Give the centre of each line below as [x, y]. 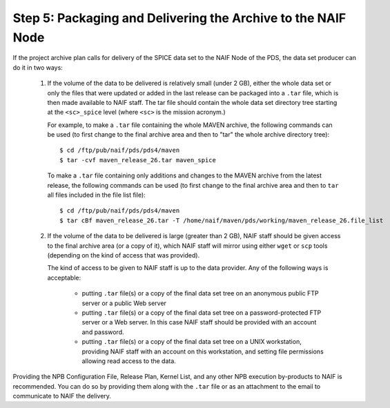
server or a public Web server [124, 303]
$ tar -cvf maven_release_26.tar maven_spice [138, 160]
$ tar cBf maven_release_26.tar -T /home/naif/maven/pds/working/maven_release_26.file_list [222, 220]
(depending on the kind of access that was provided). [124, 255]
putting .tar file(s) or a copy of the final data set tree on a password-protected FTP [202, 312]
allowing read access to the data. [129, 361]
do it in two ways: [38, 67]
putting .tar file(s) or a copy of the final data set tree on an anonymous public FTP [200, 293]
